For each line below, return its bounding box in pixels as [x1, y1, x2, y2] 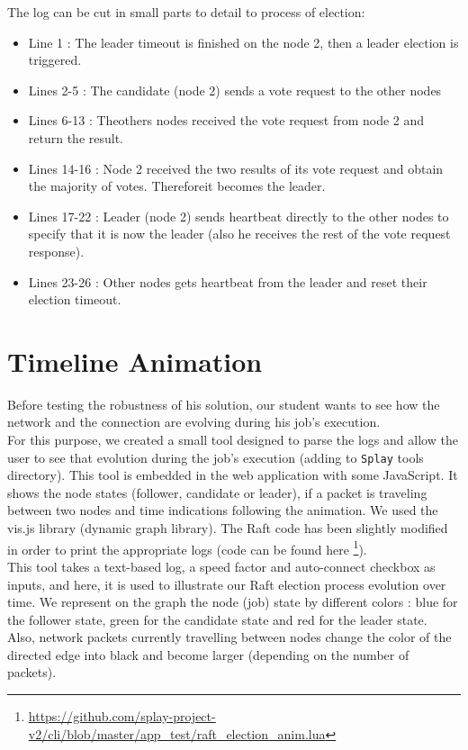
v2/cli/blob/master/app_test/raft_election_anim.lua [28, 724, 326, 743]
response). [28, 241, 85, 260]
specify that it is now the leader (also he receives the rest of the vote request [28, 224, 451, 243]
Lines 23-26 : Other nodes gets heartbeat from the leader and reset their [28, 272, 427, 291]
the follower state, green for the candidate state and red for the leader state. [7, 610, 427, 628]
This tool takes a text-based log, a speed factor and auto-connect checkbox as [7, 556, 436, 575]
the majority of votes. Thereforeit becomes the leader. [28, 176, 326, 195]
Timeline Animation [7, 342, 263, 379]
